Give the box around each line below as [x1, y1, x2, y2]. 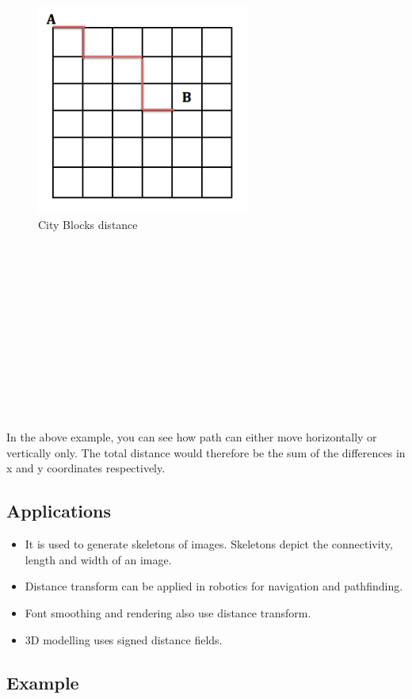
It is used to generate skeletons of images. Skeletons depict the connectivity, [25, 536, 393, 552]
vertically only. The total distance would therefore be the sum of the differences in [6, 444, 406, 460]
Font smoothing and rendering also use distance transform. [25, 605, 311, 621]
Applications [6, 498, 112, 523]
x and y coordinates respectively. [6, 460, 166, 476]
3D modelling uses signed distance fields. [25, 631, 223, 647]
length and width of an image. [25, 551, 172, 567]
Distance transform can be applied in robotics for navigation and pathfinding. [25, 578, 403, 594]
